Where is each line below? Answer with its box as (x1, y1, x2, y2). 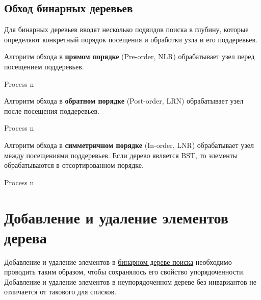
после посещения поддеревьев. (4, 105, 99, 116)
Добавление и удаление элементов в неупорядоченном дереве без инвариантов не (4, 276, 256, 287)
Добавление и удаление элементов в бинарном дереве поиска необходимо (4, 256, 232, 267)
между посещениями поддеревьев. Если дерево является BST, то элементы (4, 149, 238, 160)
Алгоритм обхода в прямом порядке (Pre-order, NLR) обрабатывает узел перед (4, 51, 255, 62)
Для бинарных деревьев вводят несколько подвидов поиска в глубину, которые (4, 24, 249, 35)
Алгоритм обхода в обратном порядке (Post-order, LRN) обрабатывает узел (4, 95, 244, 106)
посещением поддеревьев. (4, 61, 84, 71)
